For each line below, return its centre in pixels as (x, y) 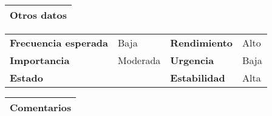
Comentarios (41, 107)
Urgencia (192, 60)
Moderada (139, 60)
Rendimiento (202, 43)
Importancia (40, 60)
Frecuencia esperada (59, 43)
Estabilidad (198, 78)
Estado (26, 78)
